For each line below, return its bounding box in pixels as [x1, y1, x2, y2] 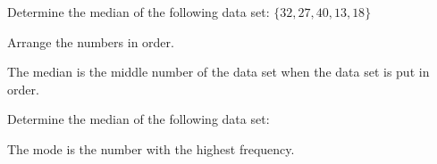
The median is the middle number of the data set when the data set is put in [7, 62, 430, 81]
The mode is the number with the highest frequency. [7, 139, 295, 158]
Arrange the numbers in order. [7, 32, 174, 51]
